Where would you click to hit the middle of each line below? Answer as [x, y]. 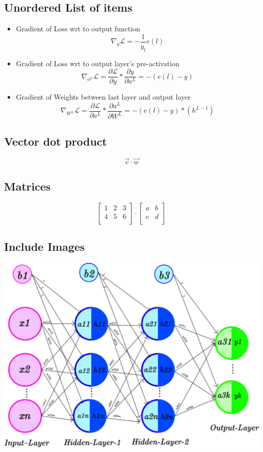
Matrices [28, 186]
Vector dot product [56, 141]
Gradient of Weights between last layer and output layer [103, 97]
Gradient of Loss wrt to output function [78, 29]
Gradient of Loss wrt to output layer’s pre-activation [98, 63]
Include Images [45, 246]
